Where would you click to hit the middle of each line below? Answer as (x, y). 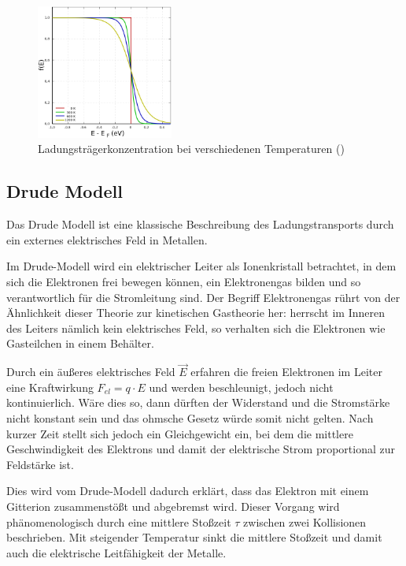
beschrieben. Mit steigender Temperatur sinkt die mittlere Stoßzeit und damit (194, 537)
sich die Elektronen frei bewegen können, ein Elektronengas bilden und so (184, 281)
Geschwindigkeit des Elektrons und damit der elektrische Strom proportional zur (201, 449)
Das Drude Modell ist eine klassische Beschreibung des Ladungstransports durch (200, 224)
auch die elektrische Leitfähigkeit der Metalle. (116, 552)
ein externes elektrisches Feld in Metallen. (107, 239)
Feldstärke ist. (40, 464)
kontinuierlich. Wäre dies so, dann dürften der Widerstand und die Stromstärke (198, 402)
